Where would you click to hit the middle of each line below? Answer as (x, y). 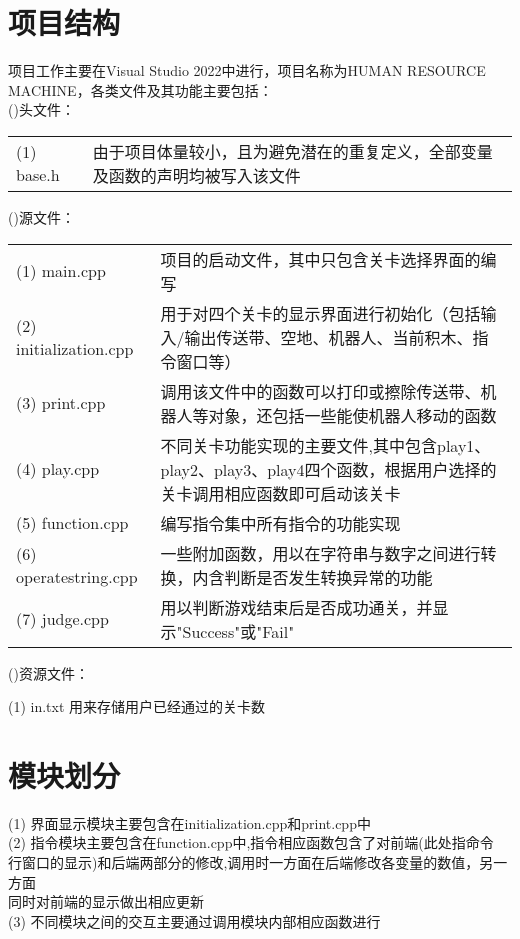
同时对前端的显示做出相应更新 (106, 901)
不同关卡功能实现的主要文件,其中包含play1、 (325, 445)
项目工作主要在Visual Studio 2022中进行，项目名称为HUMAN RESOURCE (247, 70)
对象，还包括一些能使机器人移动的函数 (352, 415)
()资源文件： (48, 672)
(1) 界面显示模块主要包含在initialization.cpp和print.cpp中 (189, 822)
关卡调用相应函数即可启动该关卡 (280, 493)
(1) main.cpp (61, 270)
